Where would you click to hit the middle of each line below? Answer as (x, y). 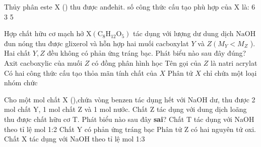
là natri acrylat (234, 62)
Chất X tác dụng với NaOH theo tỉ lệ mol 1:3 (75, 139)
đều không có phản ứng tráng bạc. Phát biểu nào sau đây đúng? (147, 53)
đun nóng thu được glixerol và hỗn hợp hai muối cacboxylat (96, 43)
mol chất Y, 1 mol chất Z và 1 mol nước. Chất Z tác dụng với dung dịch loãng (125, 109)
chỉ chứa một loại (230, 72)
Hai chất (17, 53)
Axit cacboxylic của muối (43, 62)
